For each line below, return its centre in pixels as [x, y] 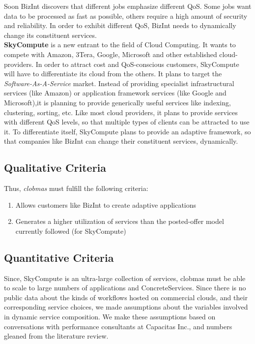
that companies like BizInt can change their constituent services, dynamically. [121, 141]
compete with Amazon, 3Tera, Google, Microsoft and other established [111, 54]
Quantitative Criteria [59, 257]
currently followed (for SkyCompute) [71, 231]
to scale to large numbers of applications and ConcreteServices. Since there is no [125, 288]
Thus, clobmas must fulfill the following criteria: [76, 188]
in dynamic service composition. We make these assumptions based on [110, 317]
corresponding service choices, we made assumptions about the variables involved [126, 307]
